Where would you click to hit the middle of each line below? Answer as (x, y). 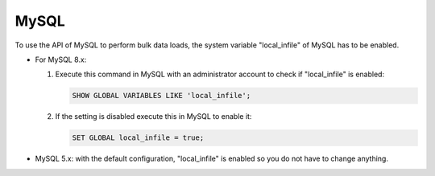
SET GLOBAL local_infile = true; (138, 138)
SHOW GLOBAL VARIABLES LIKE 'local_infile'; (162, 96)
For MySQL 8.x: (61, 59)
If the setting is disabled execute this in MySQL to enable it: (153, 117)
